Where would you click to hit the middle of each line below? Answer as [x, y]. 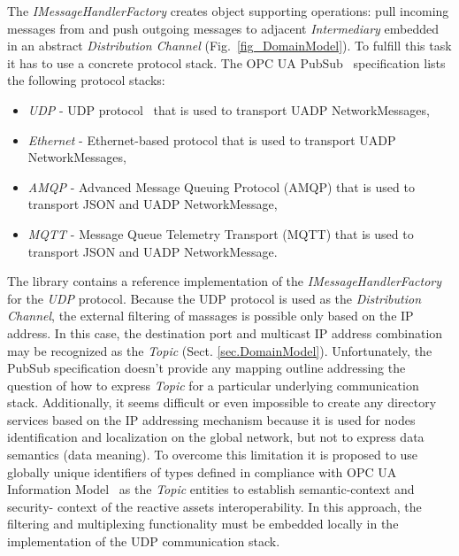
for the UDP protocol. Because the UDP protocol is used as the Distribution [214, 298]
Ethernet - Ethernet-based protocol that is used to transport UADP [212, 139]
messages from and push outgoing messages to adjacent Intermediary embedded [223, 28]
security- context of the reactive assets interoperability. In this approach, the [214, 506]
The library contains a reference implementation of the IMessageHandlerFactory [225, 281]
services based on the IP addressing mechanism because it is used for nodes [211, 419]
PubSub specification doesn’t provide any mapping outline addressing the [207, 368]
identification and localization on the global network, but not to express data [216, 437]
